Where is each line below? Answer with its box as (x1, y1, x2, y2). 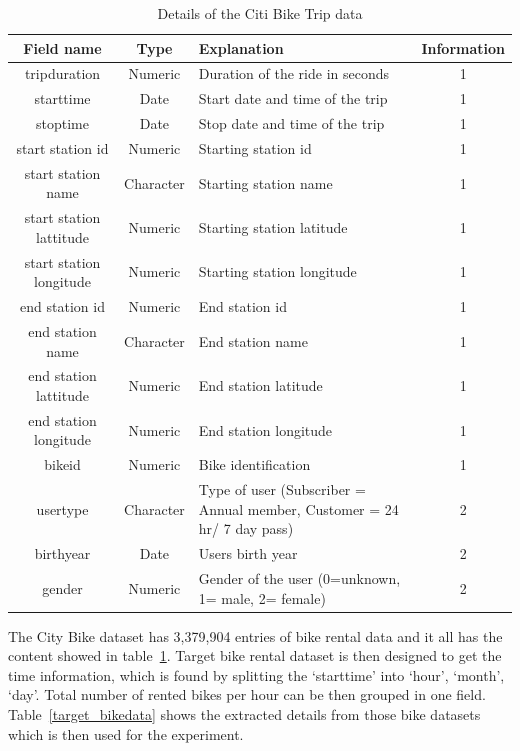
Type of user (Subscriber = (198, 479, 366, 500)
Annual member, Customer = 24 (198, 498, 399, 519)
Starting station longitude (198, 261, 357, 282)
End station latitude (198, 375, 323, 396)
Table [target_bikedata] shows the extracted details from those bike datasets (8, 704, 481, 725)
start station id (16, 137, 109, 158)
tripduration (24, 63, 101, 84)
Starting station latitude (198, 217, 348, 238)
